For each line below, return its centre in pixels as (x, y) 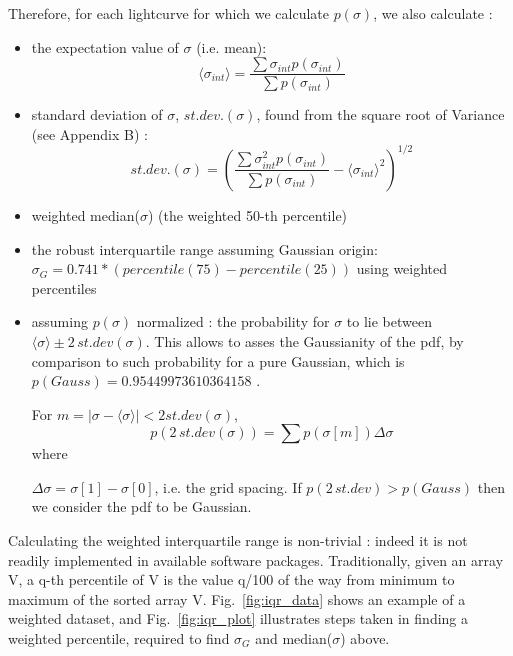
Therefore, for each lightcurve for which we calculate (169, 13)
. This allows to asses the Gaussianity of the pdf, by (304, 340)
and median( (294, 638)
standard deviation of (97, 114)
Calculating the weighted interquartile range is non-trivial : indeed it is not (238, 540)
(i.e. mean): (231, 46)
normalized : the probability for (233, 321)
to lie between (389, 321)
